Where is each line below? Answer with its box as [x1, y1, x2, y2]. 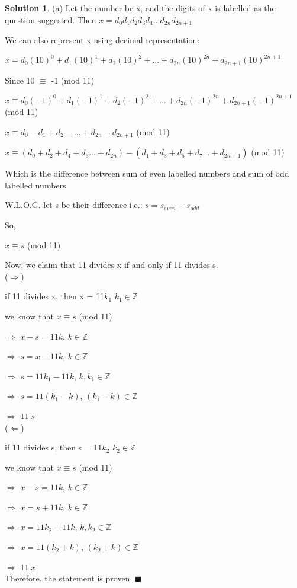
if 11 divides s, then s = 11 [5, 441, 102, 453]
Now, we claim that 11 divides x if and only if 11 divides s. [5, 258, 218, 271]
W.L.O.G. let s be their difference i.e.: [5, 199, 143, 211]
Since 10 [5, 73, 35, 86]
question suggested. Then [5, 13, 96, 25]
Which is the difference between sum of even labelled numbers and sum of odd [5, 167, 289, 180]
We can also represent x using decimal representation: [5, 34, 200, 46]
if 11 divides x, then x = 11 [5, 290, 105, 302]
